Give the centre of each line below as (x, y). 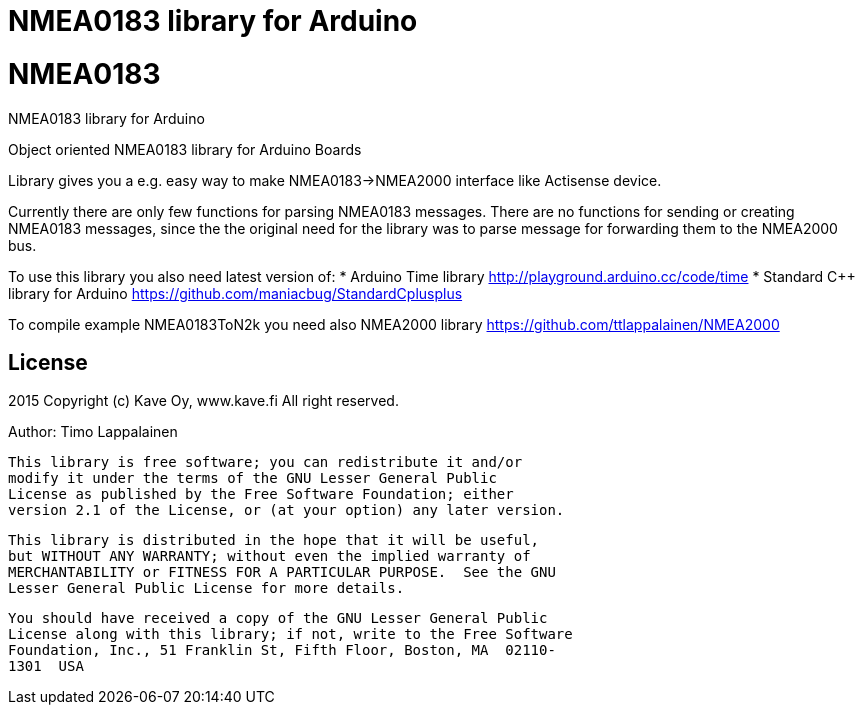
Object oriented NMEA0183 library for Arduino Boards (185, 149)
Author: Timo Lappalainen (93, 432)
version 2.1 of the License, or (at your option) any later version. (286, 510)
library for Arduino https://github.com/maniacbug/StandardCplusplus (235, 293)
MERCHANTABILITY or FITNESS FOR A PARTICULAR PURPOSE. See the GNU (282, 572)
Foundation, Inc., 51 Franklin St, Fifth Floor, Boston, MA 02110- (282, 650)
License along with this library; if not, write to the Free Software (290, 634)
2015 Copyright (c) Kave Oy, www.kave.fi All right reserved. (203, 401)
